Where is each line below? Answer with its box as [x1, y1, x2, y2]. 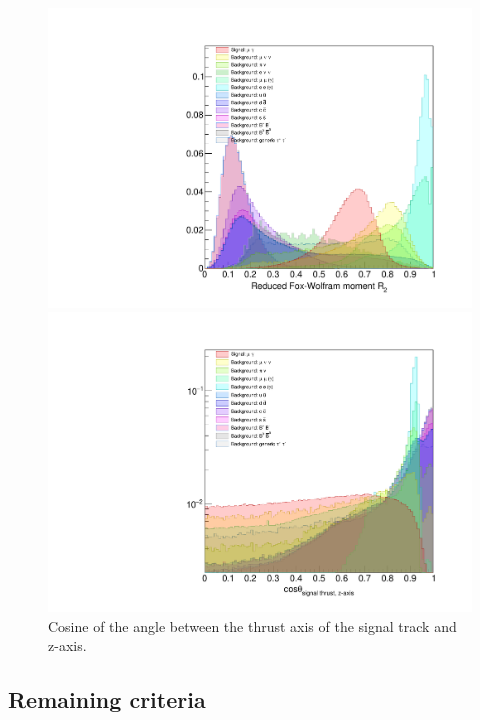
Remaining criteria [8, 684, 206, 715]
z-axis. [48, 635, 87, 656]
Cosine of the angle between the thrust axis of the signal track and [48, 615, 457, 636]
